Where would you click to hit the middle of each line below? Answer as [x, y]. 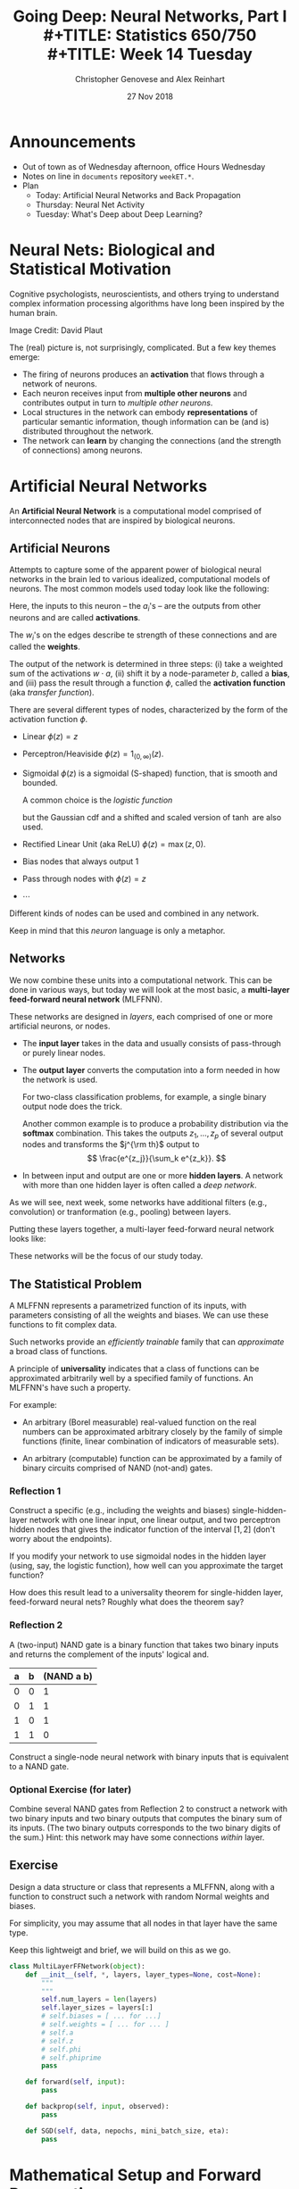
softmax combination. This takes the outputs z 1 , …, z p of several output [153, 1134]
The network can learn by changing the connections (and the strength [152, 440]
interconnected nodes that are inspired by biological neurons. [122, 520]
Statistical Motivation [90, 269]
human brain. [33, 312]
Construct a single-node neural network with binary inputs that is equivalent [149, 1757]
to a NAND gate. [39, 1766]
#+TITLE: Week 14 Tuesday [150, 54]
